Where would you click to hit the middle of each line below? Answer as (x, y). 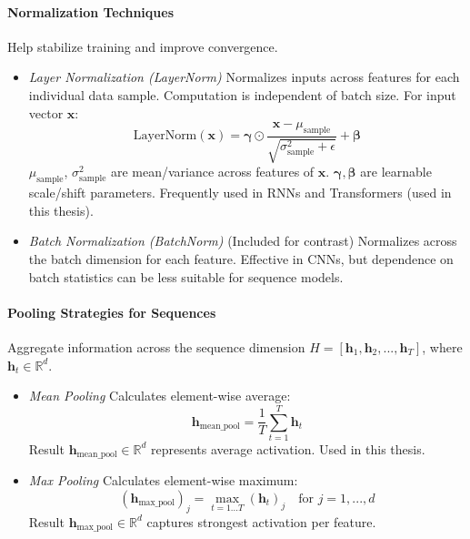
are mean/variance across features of (212, 172)
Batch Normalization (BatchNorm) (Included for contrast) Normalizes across (243, 241)
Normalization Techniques (90, 11)
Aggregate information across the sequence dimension (156, 346)
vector (46, 112)
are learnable (396, 172)
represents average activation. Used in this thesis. (288, 448)
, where (442, 346)
